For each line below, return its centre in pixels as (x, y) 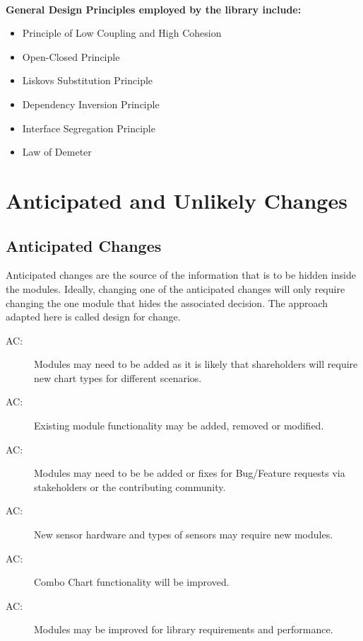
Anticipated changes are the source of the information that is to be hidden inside (181, 275)
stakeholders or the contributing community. (130, 486)
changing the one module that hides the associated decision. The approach (167, 302)
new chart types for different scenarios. (118, 377)
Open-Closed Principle (71, 56)
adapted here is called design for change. (93, 317)
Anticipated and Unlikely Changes (177, 200)
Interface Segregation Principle (89, 128)
